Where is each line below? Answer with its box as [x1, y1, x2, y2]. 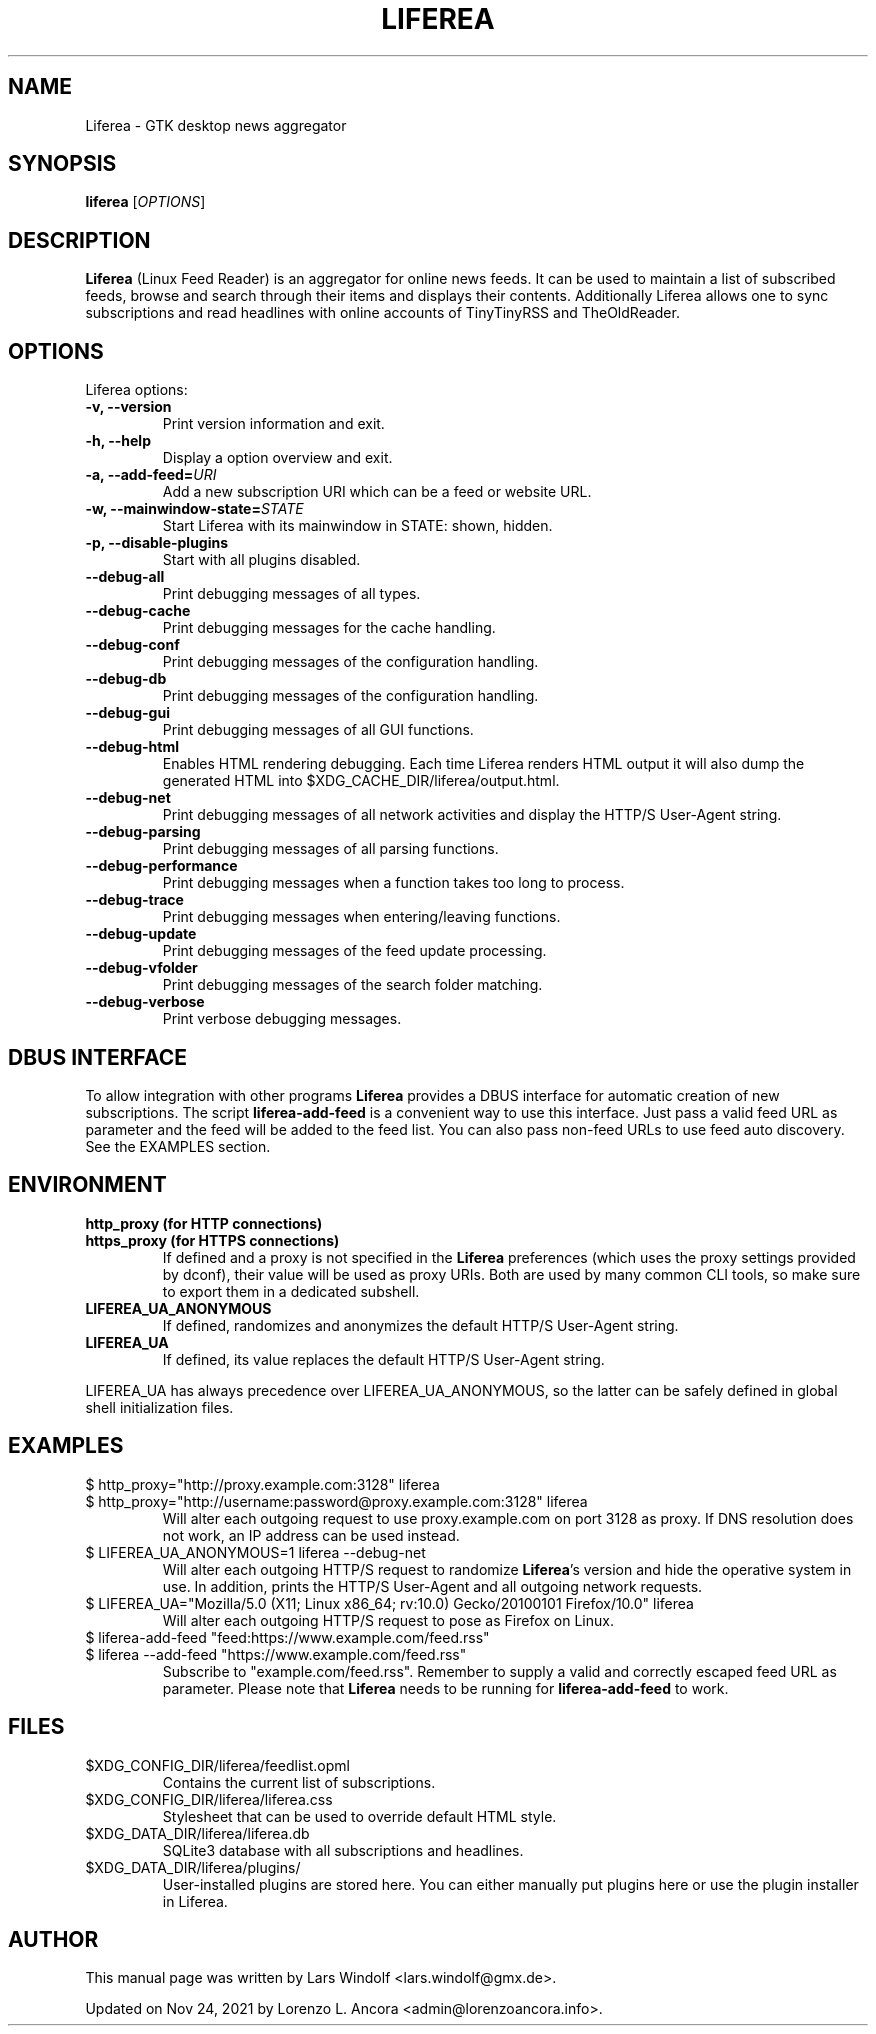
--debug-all [85, 568, 165, 586]
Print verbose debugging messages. [162, 1010, 402, 1028]
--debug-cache [85, 602, 191, 620]
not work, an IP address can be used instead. [162, 1526, 460, 1544]
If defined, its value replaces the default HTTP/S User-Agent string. [162, 1350, 605, 1368]
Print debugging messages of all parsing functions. [162, 840, 499, 858]
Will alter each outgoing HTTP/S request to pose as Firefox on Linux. [162, 1611, 614, 1629]
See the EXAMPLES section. [85, 1137, 271, 1155]
